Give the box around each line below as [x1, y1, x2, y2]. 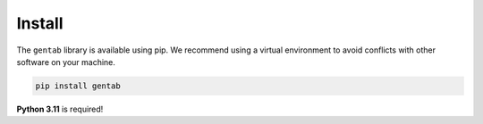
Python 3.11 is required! [16, 103, 104, 114]
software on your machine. [16, 56, 116, 67]
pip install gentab [35, 80, 121, 91]
